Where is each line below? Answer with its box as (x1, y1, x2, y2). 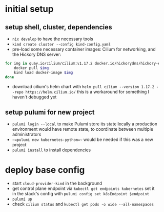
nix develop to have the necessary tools (12, 36, 94, 42)
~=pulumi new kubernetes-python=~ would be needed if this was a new (12, 137, 154, 142)
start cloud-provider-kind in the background (12, 180, 102, 187)
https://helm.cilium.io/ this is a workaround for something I (25, 89, 149, 94)
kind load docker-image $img (14, 70, 73, 75)
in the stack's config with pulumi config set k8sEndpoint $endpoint (12, 191, 150, 197)
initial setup (5, 3, 54, 15)
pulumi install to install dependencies (12, 147, 91, 153)
